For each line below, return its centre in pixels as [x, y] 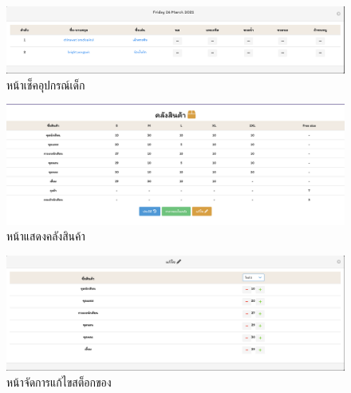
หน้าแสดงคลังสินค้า [46, 236]
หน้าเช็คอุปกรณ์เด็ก [46, 84]
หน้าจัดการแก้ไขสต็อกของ [59, 381]
